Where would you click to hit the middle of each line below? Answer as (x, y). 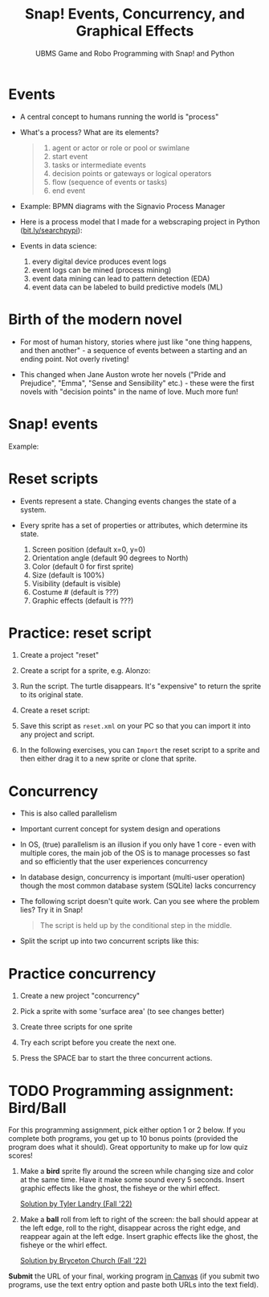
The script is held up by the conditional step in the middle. (136, 926)
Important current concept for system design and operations (120, 829)
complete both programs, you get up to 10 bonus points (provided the (123, 1139)
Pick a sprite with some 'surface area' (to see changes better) (122, 1012)
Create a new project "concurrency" (80, 996)
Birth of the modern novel (95, 319)
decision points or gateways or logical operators (132, 173)
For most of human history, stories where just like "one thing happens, (136, 342)
